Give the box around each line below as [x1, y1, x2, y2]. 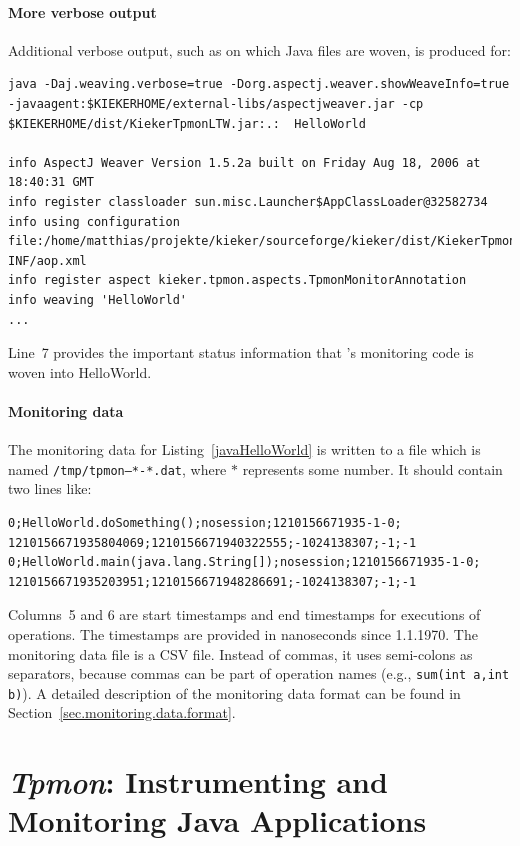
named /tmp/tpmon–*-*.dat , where [8, 458, 227, 479]
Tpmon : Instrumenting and [8, 761, 388, 803]
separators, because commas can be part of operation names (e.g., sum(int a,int [8, 663, 510, 684]
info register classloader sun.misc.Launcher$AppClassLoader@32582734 [8, 194, 488, 209]
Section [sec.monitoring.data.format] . [8, 702, 236, 723]
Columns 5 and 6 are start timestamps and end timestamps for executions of [8, 604, 481, 625]
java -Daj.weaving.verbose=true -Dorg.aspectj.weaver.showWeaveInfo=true [8, 77, 510, 92]
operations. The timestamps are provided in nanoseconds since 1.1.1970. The [8, 623, 478, 644]
